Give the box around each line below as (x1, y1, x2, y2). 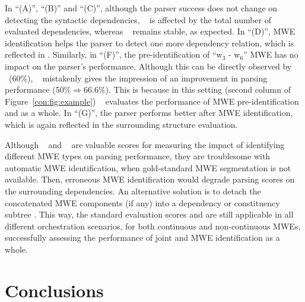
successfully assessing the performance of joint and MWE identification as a (5, 231, 280, 244)
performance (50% (5, 83, 71, 96)
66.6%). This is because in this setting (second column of (84, 83, 291, 96)
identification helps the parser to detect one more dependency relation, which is (5, 36, 294, 49)
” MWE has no (243, 48, 298, 61)
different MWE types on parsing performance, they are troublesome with (5, 150, 271, 162)
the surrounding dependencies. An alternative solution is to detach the (5, 184, 261, 197)
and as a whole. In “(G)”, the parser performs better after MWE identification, (5, 106, 293, 119)
